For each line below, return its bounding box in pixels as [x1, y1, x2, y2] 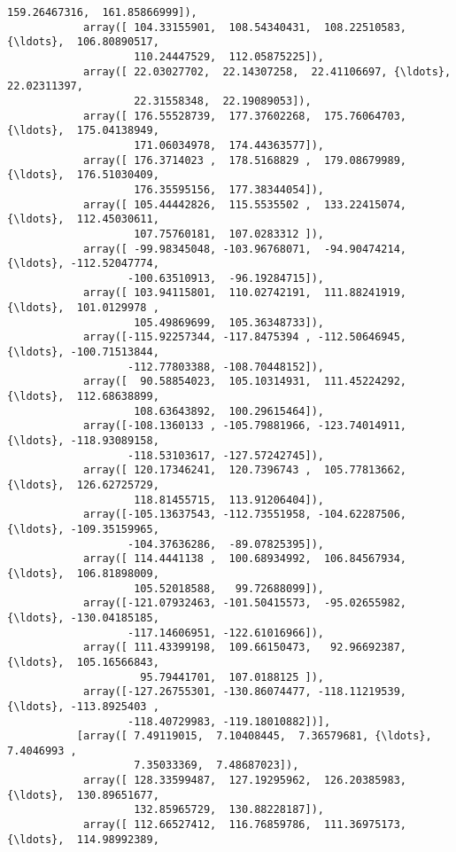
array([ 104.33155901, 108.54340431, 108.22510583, [82, 20, 407, 34]
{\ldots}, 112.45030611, [7, 213, 159, 226]
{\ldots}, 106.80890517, [7, 35, 159, 49]
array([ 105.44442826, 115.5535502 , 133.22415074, [82, 198, 407, 211]
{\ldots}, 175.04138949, [7, 124, 159, 137]
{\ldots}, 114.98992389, [7, 832, 159, 846]
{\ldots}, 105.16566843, [7, 655, 159, 668]
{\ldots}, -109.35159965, [7, 522, 159, 535]
